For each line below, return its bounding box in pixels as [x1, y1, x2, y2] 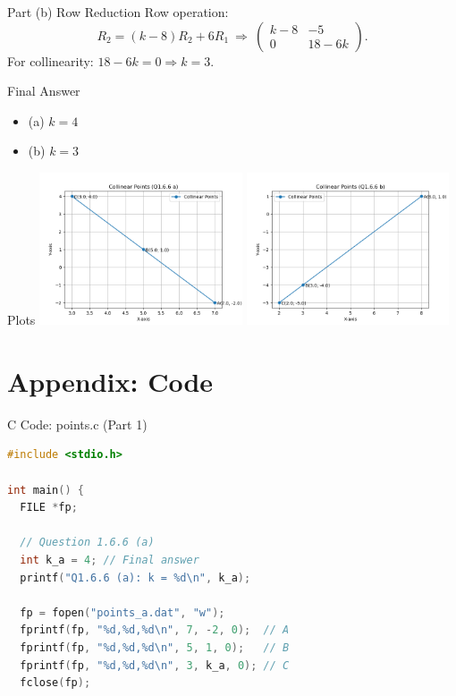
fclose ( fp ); [20, 676, 91, 690]
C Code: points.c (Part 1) [7, 414, 148, 433]
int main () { [7, 483, 84, 497]
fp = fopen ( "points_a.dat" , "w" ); [20, 606, 225, 619]
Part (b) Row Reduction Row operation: [7, 3, 229, 21]
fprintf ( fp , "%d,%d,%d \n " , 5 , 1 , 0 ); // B [20, 641, 290, 654]
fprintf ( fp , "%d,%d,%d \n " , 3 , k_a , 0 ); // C [20, 658, 290, 672]
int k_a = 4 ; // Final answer [20, 553, 199, 566]
